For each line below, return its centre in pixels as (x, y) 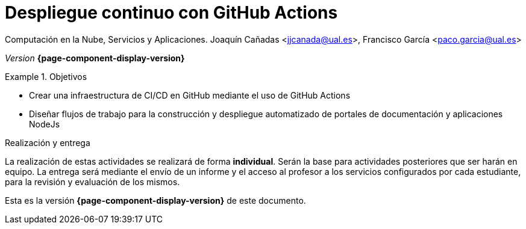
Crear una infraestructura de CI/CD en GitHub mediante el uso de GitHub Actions (190, 95)
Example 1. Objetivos (46, 76)
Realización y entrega (48, 142)
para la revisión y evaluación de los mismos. (92, 182)
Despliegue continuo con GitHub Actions (171, 13)
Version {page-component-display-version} (95, 58)
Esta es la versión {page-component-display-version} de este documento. (155, 200)
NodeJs (45, 124)
